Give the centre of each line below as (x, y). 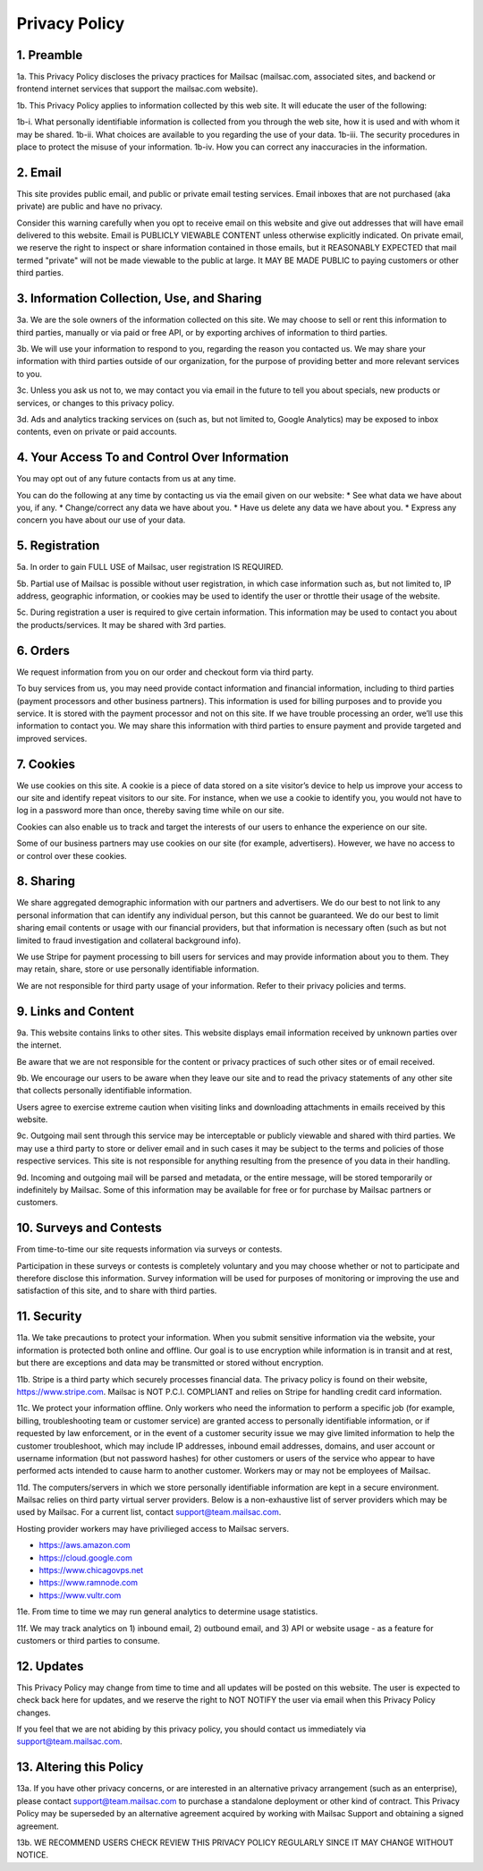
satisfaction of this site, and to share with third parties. (117, 1291)
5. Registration (58, 546)
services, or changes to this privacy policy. (95, 403)
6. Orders (43, 650)
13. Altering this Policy (80, 1767)
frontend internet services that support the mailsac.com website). (137, 89)
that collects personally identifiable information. (104, 1091)
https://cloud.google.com (86, 1558)
